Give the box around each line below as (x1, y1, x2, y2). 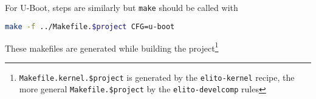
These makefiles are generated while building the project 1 (5, 39, 219, 54)
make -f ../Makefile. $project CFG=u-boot (5, 22, 175, 31)
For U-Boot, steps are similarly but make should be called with (5, 1, 238, 13)
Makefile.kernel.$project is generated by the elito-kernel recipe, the (19, 70, 295, 83)
